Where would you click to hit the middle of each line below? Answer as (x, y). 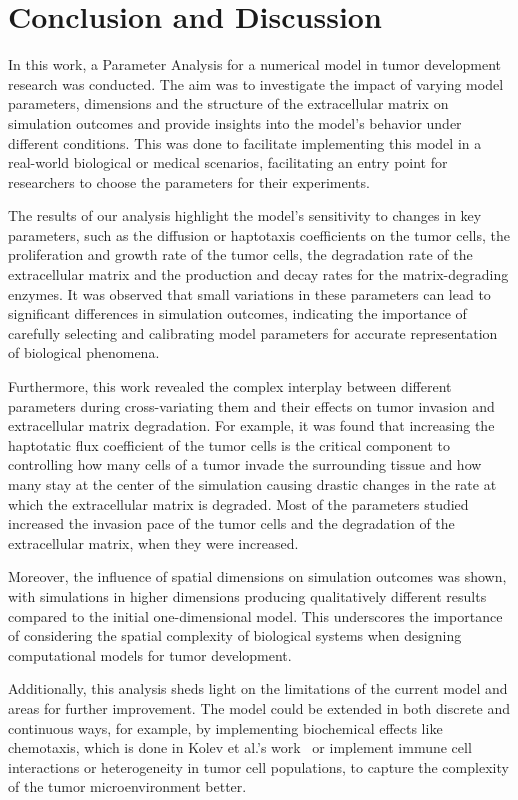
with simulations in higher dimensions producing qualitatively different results (247, 595)
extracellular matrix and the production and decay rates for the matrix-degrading (258, 274)
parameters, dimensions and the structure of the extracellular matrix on (228, 103)
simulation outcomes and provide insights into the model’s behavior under (235, 122)
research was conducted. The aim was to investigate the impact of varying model (256, 83)
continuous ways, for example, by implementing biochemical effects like (225, 727)
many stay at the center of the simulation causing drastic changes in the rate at (252, 484)
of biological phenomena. (84, 352)
